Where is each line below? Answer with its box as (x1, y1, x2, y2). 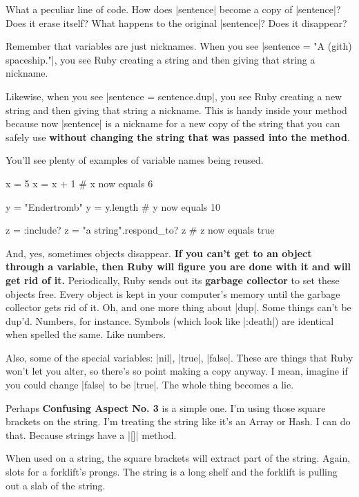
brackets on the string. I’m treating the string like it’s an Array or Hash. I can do (6, 414, 351, 429)
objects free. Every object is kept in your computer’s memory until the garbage (6, 286, 340, 301)
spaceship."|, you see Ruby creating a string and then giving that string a (6, 52, 316, 66)
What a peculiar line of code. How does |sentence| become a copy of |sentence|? (6, 2, 341, 16)
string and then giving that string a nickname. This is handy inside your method (6, 102, 347, 117)
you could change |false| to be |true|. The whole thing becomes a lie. (6, 377, 294, 392)
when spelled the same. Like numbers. (6, 327, 166, 341)
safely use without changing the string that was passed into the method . (6, 129, 350, 144)
